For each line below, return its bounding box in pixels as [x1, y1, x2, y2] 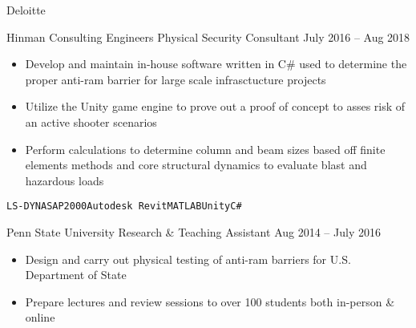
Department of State [25, 266, 127, 283]
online [25, 309, 55, 326]
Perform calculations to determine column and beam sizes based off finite [25, 140, 386, 157]
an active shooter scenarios [25, 113, 157, 130]
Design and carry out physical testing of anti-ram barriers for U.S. [25, 250, 351, 267]
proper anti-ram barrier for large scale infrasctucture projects [25, 71, 326, 87]
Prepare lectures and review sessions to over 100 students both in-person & [25, 293, 395, 310]
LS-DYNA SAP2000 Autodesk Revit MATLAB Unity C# [6, 200, 242, 213]
